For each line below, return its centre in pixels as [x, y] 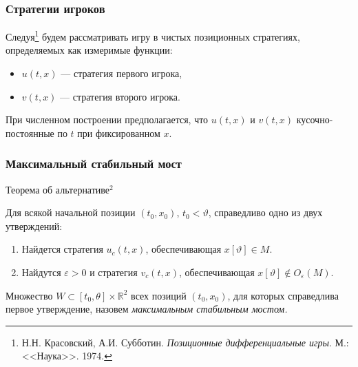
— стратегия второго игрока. [120, 96]
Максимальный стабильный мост [94, 164]
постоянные [30, 133]
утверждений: [34, 226]
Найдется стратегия [62, 249]
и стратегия [114, 272]
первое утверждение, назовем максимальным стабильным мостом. [147, 309]
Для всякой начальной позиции [71, 212]
